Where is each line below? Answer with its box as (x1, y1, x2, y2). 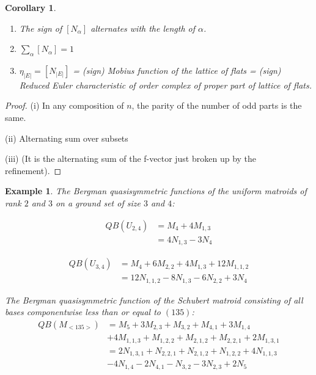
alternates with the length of (90, 21, 196, 34)
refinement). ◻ (5, 164, 62, 177)
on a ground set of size (55, 197, 141, 209)
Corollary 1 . (5, 1, 56, 13)
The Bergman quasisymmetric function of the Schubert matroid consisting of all (5, 293, 303, 306)
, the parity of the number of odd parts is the (131, 99, 302, 112)
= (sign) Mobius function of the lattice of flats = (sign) (73, 64, 281, 76)
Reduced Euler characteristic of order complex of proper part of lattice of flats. (19, 78, 312, 91)
